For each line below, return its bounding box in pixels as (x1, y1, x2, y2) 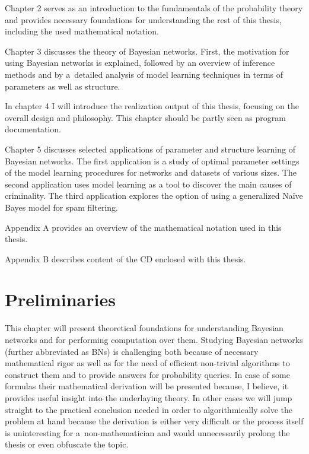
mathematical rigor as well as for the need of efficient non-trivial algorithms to (5, 357, 290, 369)
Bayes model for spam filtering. (5, 201, 118, 213)
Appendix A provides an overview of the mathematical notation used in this (5, 221, 282, 233)
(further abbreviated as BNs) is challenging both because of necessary (5, 345, 259, 357)
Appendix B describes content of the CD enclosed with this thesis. (5, 252, 246, 265)
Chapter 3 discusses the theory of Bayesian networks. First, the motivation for (5, 45, 289, 57)
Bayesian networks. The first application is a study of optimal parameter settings (5, 154, 300, 167)
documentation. (5, 123, 61, 135)
